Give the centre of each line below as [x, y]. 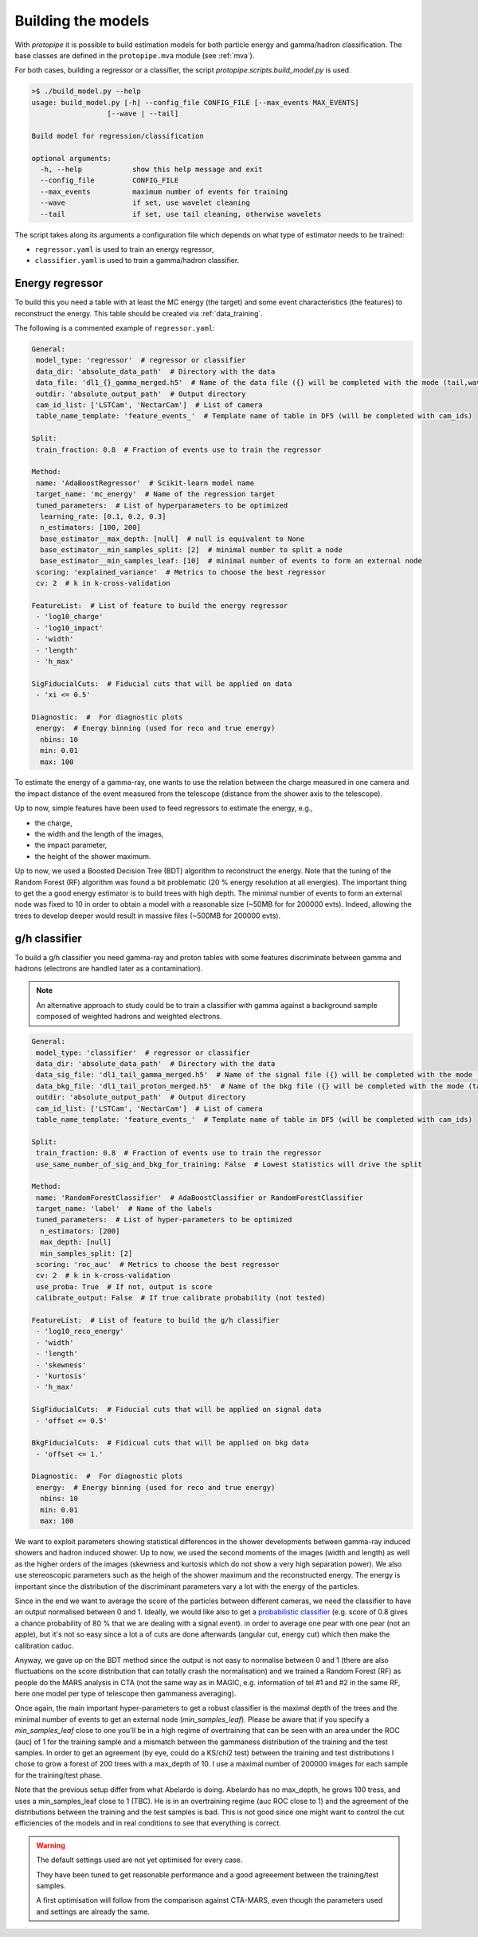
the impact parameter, [71, 845]
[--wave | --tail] [143, 114]
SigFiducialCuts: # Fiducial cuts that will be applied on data [162, 684]
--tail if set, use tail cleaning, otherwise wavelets [181, 214]
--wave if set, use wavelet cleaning [145, 203]
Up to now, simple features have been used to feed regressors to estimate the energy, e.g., [164, 808]
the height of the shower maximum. [93, 856]
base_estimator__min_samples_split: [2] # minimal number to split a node [191, 550]
